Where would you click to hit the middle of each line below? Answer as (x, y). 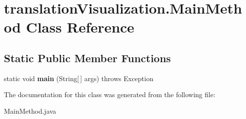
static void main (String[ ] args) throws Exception (79, 78)
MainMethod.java (30, 110)
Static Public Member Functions (88, 58)
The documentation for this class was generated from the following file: (110, 94)
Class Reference (80, 27)
